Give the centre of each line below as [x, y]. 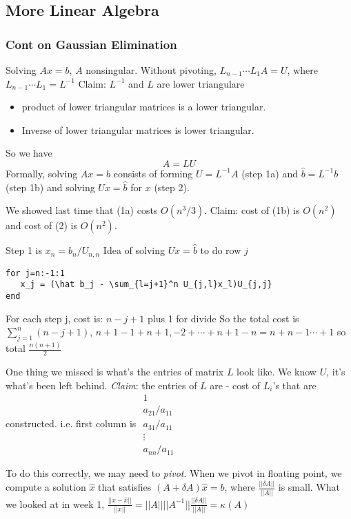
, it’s [336, 372]
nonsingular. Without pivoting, [151, 70]
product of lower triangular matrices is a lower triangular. [144, 107]
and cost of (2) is [41, 225]
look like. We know [277, 372]
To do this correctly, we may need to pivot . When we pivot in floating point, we [174, 473]
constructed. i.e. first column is [71, 423]
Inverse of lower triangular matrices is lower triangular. [138, 129]
